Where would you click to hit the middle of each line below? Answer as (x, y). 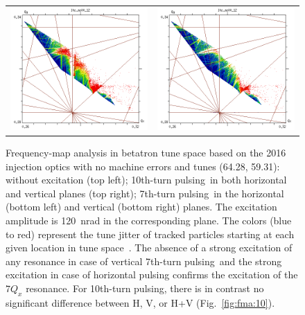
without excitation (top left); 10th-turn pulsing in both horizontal (146, 180)
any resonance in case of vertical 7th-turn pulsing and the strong (144, 261)
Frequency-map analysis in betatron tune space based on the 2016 (146, 153)
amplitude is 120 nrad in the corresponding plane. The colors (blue (149, 220)
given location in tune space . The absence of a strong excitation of (149, 247)
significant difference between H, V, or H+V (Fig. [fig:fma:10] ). (140, 302)
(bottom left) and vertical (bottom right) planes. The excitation (141, 207)
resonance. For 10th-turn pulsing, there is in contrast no (145, 288)
